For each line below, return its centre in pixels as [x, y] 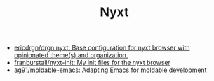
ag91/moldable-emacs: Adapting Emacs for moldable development [110, 70]
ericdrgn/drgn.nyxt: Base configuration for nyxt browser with [102, 48]
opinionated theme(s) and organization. [71, 55]
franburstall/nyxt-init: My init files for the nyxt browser [92, 63]
